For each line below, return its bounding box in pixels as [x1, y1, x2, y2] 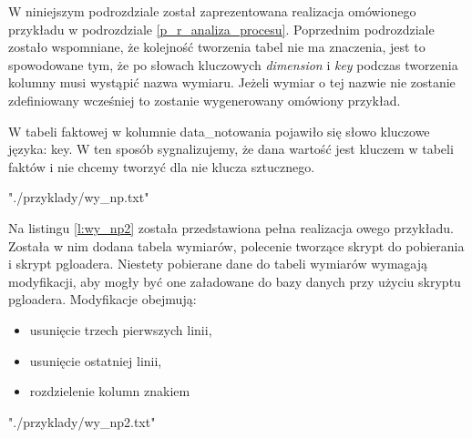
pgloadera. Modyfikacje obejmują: [8, 290, 197, 309]
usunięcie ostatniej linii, [29, 351, 162, 370]
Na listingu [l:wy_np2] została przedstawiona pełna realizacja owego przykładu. [8, 218, 454, 237]
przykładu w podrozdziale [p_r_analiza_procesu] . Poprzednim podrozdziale [8, 19, 435, 38]
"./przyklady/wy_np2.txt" [8, 412, 156, 431]
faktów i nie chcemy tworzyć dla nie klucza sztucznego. [8, 157, 315, 176]
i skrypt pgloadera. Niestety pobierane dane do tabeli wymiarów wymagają [8, 254, 427, 273]
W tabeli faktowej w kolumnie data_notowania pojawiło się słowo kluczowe [8, 121, 430, 140]
